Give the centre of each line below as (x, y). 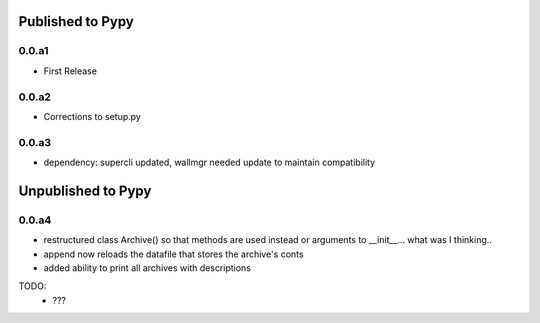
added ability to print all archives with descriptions (147, 267)
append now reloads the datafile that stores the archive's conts (173, 254)
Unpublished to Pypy (85, 190)
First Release (70, 71)
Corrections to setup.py (92, 116)
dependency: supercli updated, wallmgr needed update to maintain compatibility (209, 162)
